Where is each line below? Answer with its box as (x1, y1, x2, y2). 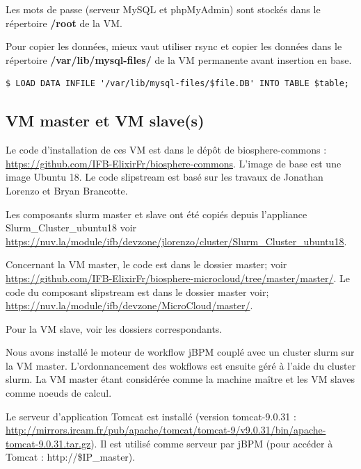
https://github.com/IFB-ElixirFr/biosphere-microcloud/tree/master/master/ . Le (6, 270, 351, 285)
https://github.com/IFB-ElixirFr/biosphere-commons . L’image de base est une (6, 156, 342, 170)
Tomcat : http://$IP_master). (6, 450, 136, 464)
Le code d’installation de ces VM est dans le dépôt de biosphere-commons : (6, 142, 327, 157)
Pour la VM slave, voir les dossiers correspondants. (6, 321, 223, 336)
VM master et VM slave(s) (6, 110, 204, 131)
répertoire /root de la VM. (6, 15, 122, 30)
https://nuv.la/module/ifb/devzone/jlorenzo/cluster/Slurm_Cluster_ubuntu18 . (6, 233, 347, 248)
